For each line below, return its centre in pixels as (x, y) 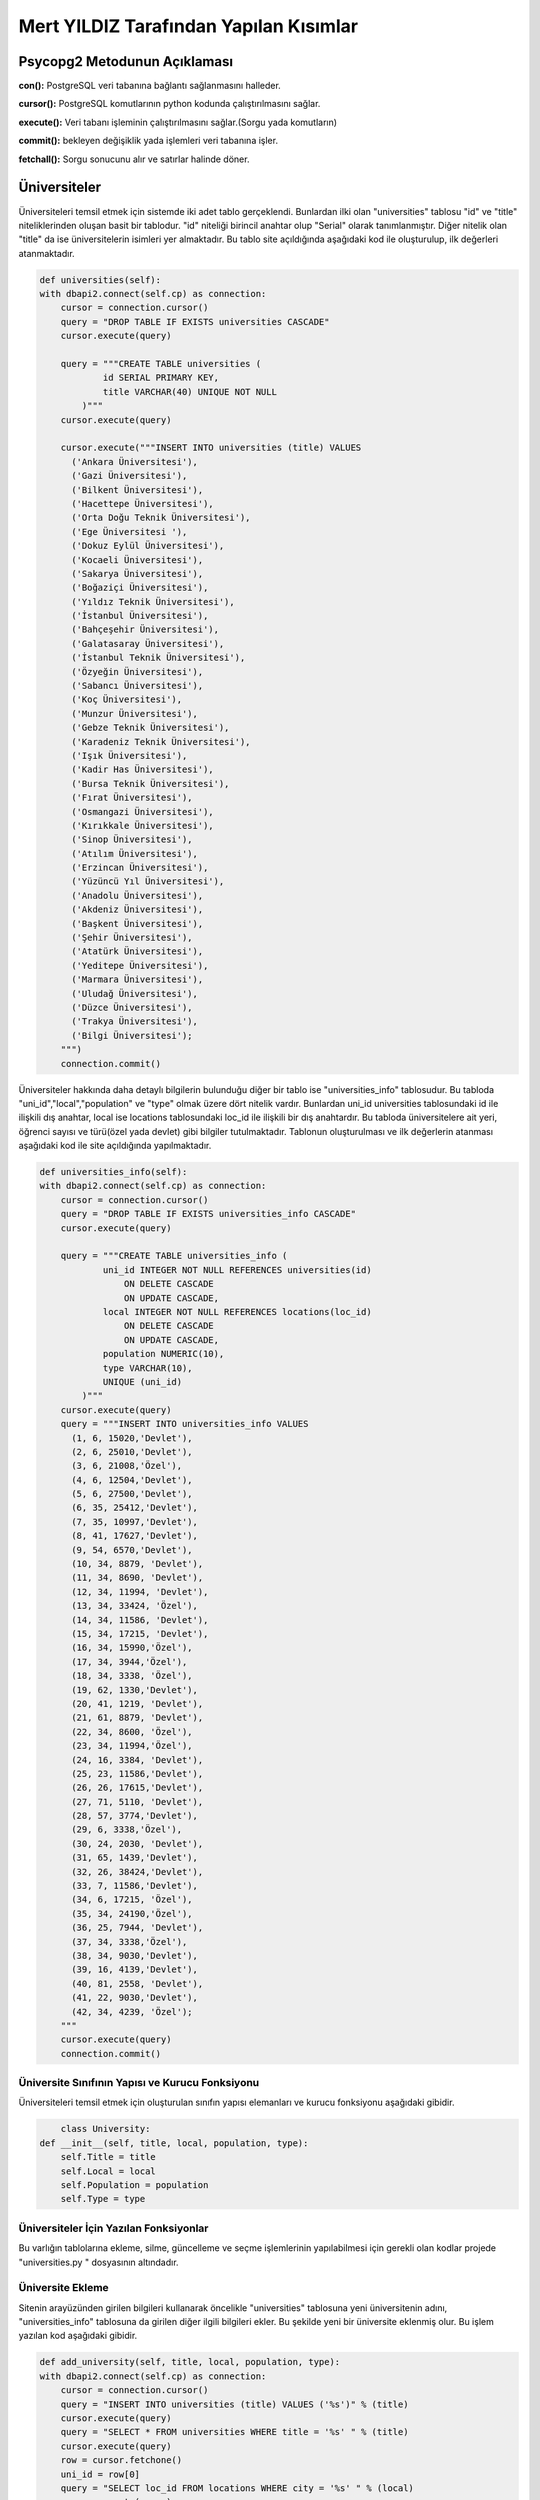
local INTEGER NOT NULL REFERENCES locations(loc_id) (237, 1311)
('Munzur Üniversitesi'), (135, 713)
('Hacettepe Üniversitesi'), (142, 503)
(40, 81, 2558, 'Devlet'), (137, 1983)
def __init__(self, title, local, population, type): (174, 2143)
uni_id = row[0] (100, 2474)
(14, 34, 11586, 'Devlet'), (140, 1619)
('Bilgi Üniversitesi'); (132, 1035)
